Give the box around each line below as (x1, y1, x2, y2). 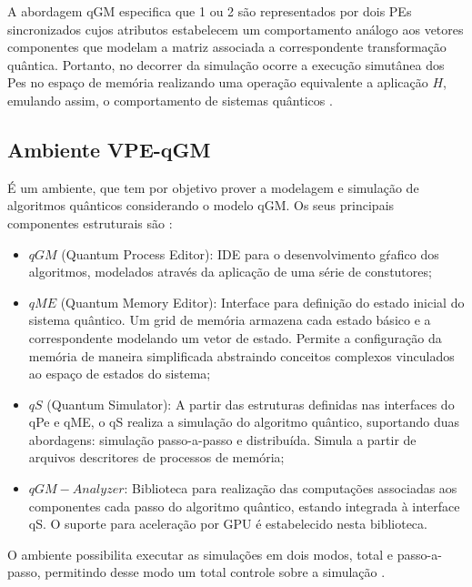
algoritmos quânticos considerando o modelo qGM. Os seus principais (7, 196, 395, 215)
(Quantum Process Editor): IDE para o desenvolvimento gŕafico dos (61, 244, 439, 263)
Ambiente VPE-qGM (7, 135, 211, 163)
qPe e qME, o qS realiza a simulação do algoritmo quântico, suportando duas (28, 412, 460, 431)
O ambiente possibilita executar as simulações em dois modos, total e (7, 544, 394, 563)
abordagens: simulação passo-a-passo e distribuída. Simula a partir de (28, 430, 417, 449)
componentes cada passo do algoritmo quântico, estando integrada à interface (28, 496, 460, 515)
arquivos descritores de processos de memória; (28, 448, 285, 467)
